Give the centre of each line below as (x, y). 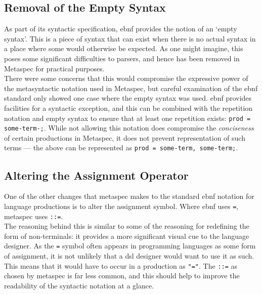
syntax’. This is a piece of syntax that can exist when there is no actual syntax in (130, 38)
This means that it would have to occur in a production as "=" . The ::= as (121, 265)
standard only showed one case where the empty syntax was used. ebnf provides (128, 98)
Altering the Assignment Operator (96, 175)
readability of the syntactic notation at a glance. (79, 285)
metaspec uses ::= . (34, 216)
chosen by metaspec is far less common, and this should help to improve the (122, 276)
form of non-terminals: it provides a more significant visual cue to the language (127, 236)
